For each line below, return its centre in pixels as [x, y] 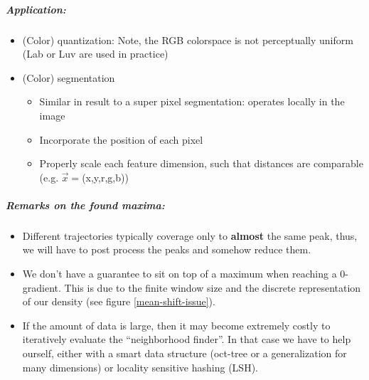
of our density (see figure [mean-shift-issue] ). [119, 301]
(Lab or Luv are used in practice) [95, 54]
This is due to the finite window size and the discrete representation [213, 287]
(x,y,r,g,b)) [105, 177]
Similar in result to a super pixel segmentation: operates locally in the [192, 101]
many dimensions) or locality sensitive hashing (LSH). [140, 367]
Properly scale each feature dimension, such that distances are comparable [201, 163]
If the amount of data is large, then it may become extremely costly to [176, 325]
